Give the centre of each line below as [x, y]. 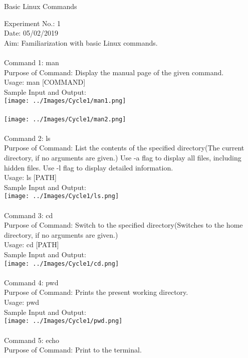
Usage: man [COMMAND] [45, 82]
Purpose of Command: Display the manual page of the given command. [114, 72]
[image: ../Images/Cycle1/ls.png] [62, 196]
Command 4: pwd [31, 282]
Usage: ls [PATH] [30, 177]
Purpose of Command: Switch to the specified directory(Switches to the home [123, 225]
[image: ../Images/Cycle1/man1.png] [65, 101]
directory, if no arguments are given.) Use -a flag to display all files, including [123, 158]
